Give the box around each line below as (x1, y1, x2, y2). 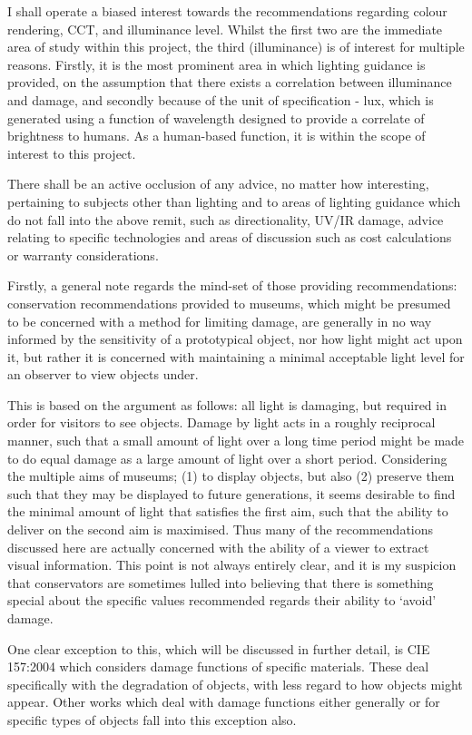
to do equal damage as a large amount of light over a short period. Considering (7, 448, 447, 467)
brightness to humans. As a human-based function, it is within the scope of (7, 126, 426, 145)
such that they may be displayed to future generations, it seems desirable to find (7, 484, 456, 503)
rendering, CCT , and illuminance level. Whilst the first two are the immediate (7, 19, 443, 38)
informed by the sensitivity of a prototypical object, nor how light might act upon (7, 329, 463, 348)
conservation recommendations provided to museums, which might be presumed (7, 293, 451, 312)
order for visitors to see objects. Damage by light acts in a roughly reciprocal (7, 413, 436, 432)
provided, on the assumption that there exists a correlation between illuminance (7, 73, 452, 92)
